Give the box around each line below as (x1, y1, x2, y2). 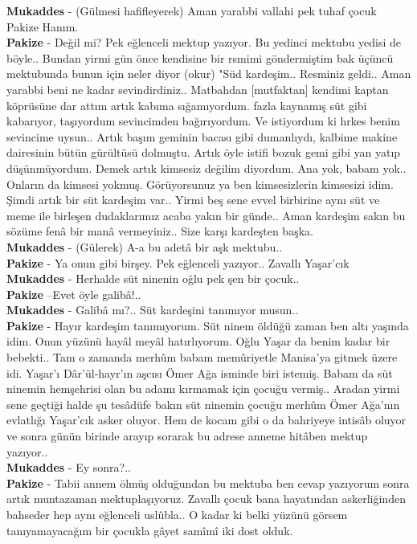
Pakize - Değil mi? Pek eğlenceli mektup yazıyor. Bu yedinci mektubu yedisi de (6, 34, 402, 51)
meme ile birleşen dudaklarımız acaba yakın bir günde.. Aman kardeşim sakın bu (6, 207, 406, 223)
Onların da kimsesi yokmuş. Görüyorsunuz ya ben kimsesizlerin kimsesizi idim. (6, 175, 394, 192)
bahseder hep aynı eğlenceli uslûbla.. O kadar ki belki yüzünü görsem (6, 506, 348, 522)
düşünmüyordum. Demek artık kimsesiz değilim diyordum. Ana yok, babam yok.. (6, 159, 407, 176)
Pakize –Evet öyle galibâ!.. (6, 285, 141, 302)
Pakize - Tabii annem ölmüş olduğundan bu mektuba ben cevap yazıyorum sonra (6, 474, 410, 491)
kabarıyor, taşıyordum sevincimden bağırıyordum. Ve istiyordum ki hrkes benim (6, 112, 400, 129)
